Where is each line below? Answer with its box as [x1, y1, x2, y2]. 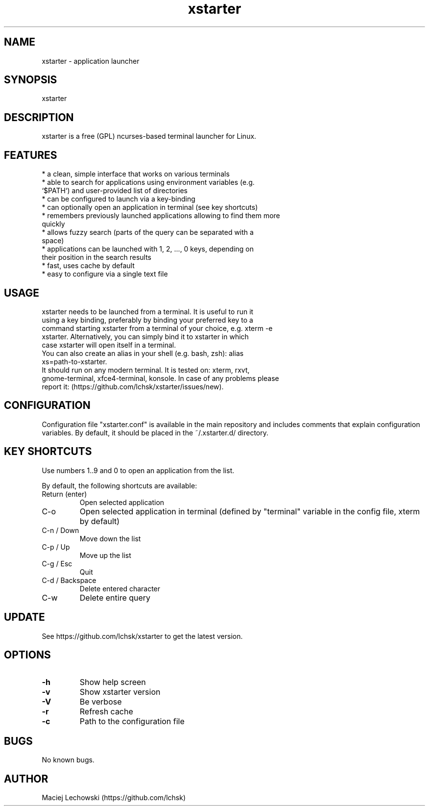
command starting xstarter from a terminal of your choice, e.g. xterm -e [42, 324, 273, 332]
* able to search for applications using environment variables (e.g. [42, 178, 255, 187]
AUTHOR [4, 772, 48, 785]
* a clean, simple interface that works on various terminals [42, 170, 230, 178]
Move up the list [79, 551, 131, 559]
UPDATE [4, 611, 45, 624]
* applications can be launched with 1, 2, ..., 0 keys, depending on [42, 245, 254, 253]
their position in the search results [42, 253, 151, 262]
